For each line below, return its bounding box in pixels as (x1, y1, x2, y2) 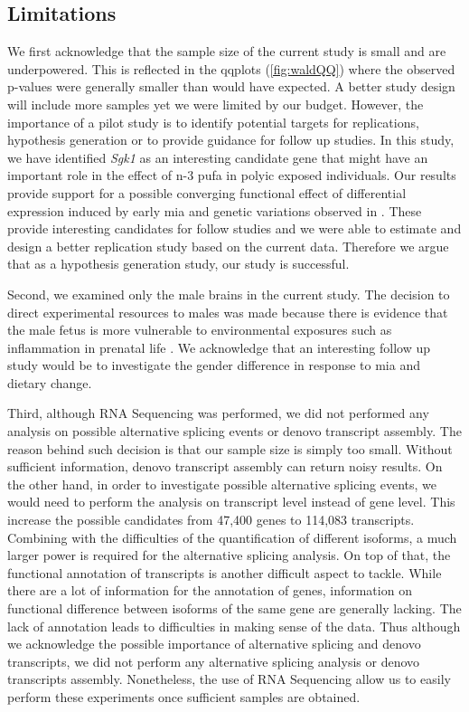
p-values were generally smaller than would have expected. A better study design (7, 77, 455, 96)
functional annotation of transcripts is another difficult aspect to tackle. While (7, 563, 442, 582)
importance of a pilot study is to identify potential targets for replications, (7, 112, 419, 131)
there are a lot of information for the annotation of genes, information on (7, 581, 412, 600)
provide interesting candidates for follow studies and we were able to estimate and (7, 219, 462, 238)
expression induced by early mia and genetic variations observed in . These (7, 201, 422, 220)
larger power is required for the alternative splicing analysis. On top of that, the (7, 546, 451, 565)
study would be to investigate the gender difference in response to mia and (7, 356, 420, 375)
